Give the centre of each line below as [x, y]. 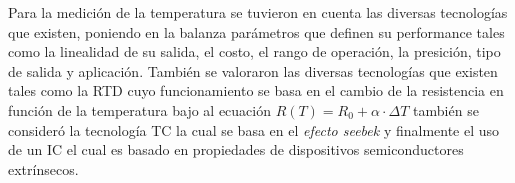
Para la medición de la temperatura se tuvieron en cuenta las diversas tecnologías [258, 12]
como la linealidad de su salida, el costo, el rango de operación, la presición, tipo [254, 51]
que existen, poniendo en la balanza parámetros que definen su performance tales [256, 31]
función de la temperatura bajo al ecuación [139, 109]
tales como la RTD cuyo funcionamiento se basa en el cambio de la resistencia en [256, 90]
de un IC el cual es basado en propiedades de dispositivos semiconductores [236, 149]
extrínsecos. [43, 168]
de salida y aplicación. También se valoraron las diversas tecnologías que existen [253, 70]
